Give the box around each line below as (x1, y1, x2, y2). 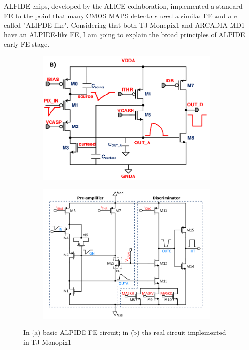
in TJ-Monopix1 (23, 337, 71, 347)
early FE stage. (4, 39, 50, 49)
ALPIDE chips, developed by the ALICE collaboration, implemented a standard (4, 1, 243, 11)
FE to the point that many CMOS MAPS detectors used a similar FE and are (4, 10, 237, 20)
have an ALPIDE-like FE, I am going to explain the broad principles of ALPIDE (4, 29, 245, 39)
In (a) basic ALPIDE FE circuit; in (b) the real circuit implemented (23, 327, 226, 337)
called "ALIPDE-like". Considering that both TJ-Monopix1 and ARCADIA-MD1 (4, 20, 245, 30)
